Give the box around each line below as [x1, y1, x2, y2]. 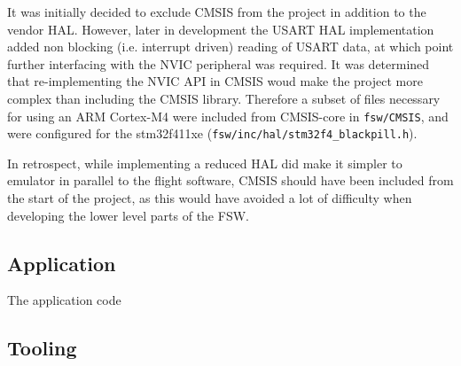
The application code [7, 291, 121, 309]
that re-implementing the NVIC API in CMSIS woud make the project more [7, 72, 423, 90]
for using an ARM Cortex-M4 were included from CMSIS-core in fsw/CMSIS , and [7, 106, 449, 125]
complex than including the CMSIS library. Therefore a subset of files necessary [7, 89, 441, 107]
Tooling [7, 334, 77, 362]
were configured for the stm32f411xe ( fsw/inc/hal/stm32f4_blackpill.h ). [7, 124, 418, 143]
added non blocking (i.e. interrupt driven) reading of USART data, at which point [7, 37, 454, 56]
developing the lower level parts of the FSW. [7, 206, 249, 224]
